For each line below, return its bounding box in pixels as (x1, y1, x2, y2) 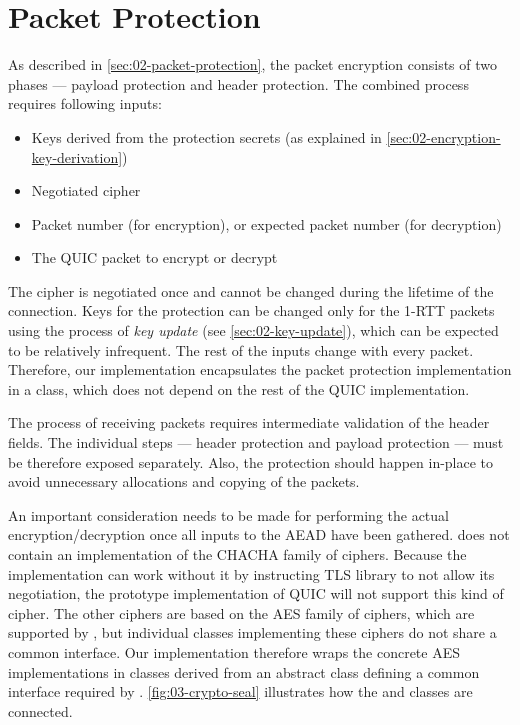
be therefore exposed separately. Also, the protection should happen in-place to (8, 451, 494, 472)
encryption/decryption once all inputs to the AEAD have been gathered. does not (8, 524, 510, 545)
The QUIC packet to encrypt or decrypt (31, 247, 278, 268)
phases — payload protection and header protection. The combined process (8, 73, 469, 94)
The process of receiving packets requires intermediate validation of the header (8, 412, 490, 433)
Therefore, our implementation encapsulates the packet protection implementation (8, 359, 512, 380)
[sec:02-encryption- (386, 126, 501, 147)
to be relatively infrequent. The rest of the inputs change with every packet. (8, 339, 474, 360)
